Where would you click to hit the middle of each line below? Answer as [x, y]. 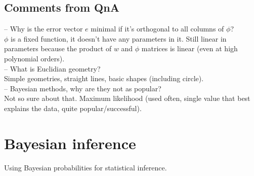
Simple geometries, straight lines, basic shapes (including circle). [104, 78]
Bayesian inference [70, 143]
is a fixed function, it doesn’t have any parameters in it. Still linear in [119, 38]
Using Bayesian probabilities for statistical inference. [86, 167]
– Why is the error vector [44, 29]
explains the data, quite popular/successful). [73, 108]
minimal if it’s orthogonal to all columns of [157, 29]
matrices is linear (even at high [189, 48]
